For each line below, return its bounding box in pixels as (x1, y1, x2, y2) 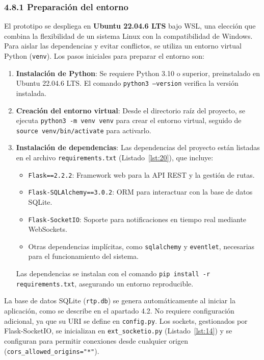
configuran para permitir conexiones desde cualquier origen (4, 335, 188, 346)
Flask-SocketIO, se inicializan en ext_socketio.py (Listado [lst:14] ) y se (4, 325, 232, 336)
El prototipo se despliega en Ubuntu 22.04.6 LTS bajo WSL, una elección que (4, 20, 256, 31)
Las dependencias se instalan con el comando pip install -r (16, 268, 210, 279)
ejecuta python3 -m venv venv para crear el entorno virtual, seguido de (16, 115, 242, 126)
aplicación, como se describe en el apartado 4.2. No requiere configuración (4, 305, 234, 316)
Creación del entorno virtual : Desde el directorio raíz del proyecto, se (16, 105, 246, 115)
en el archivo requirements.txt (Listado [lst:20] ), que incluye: (16, 152, 214, 162)
